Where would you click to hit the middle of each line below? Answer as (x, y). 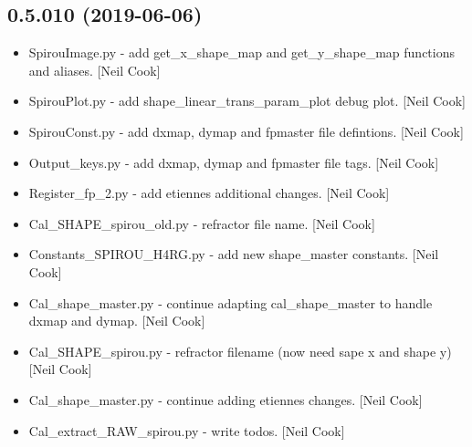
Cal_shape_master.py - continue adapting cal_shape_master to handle (231, 302)
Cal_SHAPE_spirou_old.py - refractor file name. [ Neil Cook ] (202, 223)
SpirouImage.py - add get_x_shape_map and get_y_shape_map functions (241, 52)
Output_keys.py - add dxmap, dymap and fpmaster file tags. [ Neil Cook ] (234, 162)
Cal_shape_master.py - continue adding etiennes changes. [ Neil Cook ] (226, 399)
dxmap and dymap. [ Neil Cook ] (117, 321)
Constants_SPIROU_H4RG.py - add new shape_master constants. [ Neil (234, 254)
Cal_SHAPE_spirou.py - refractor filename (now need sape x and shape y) (240, 351)
